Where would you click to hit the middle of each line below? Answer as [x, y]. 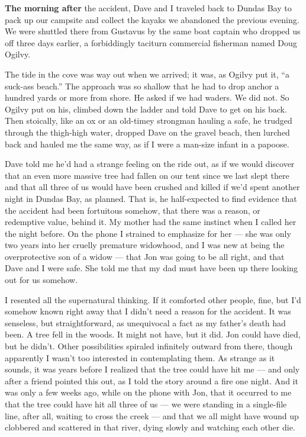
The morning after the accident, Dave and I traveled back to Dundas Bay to [148, 8]
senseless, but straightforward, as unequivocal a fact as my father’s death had [145, 322]
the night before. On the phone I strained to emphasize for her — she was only [148, 233]
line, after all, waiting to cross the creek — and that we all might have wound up [152, 415]
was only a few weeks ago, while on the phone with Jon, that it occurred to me [148, 392]
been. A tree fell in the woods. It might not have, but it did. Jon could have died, [153, 334]
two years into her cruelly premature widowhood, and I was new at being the [145, 245]
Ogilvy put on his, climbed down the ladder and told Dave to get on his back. [146, 109]
